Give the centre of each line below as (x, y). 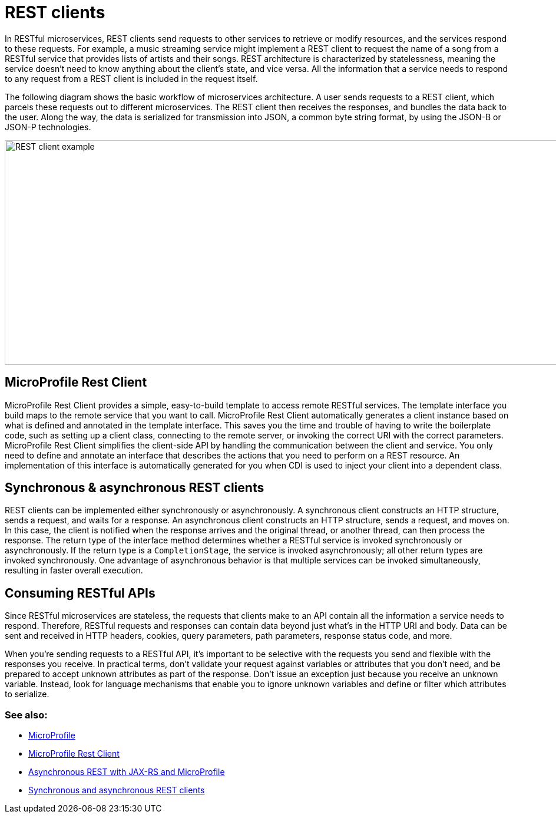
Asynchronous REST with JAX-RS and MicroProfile (127, 772)
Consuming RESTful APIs (80, 593)
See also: (26, 715)
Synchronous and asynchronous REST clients (117, 790)
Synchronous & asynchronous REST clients (135, 488)
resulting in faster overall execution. (74, 570)
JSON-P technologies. (48, 127)
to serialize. (27, 694)
